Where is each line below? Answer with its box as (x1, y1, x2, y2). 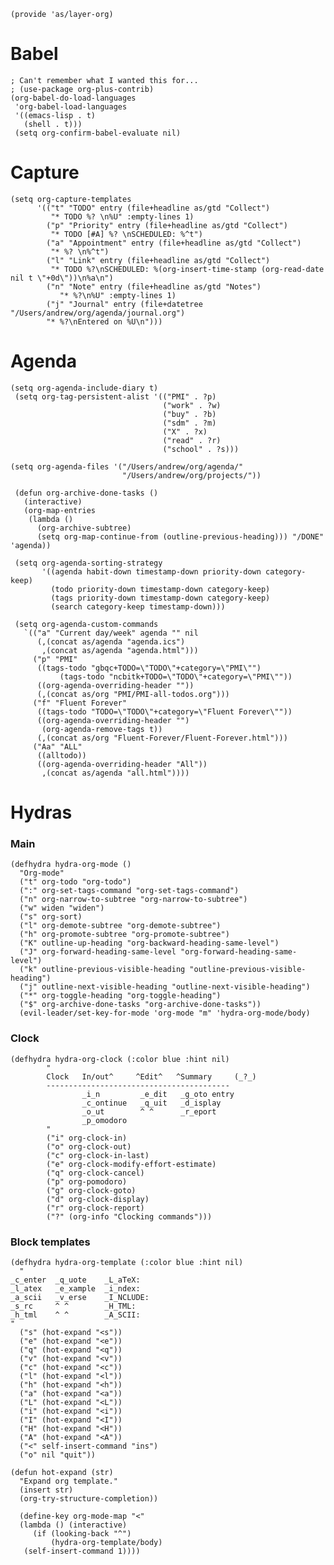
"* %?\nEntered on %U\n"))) (46, 316, 163, 327)
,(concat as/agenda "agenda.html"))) (41, 645, 199, 655)
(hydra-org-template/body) (50, 1537, 163, 1547)
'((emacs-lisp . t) (14, 110, 97, 120)
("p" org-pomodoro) (46, 1176, 128, 1187)
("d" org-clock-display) (46, 1194, 150, 1204)
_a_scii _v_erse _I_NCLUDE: (10, 1292, 150, 1302)
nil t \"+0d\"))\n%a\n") (10, 273, 114, 283)
